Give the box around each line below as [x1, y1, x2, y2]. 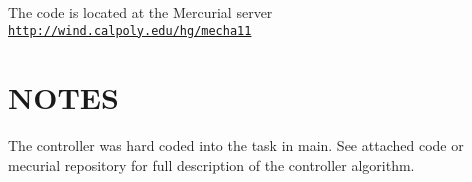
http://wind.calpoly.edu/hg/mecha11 [8, 23, 252, 38]
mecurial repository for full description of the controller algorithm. [8, 154, 415, 175]
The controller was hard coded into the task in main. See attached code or [8, 135, 464, 156]
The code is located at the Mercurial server [8, 2, 273, 22]
